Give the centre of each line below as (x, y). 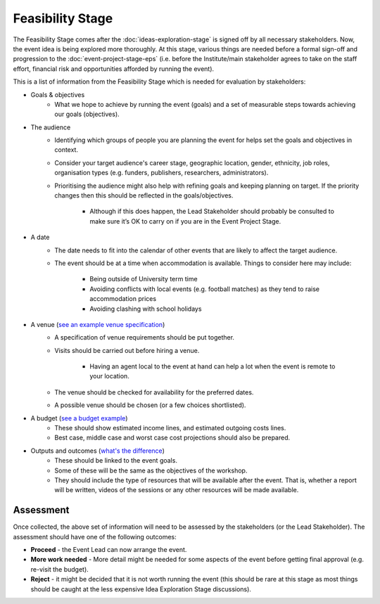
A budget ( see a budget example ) (79, 418)
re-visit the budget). (60, 569)
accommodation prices (123, 299)
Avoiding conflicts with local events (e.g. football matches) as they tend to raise (205, 289)
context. (66, 150)
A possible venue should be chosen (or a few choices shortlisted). (150, 405)
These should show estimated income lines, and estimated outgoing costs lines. (170, 428)
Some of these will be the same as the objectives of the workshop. (151, 470)
